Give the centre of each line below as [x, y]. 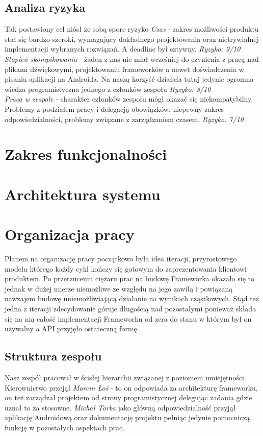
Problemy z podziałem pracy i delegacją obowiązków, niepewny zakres [114, 108]
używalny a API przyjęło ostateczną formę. [72, 329]
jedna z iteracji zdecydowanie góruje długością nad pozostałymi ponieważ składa [130, 308]
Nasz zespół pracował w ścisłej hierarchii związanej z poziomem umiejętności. [125, 377]
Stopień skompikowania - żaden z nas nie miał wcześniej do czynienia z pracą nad [132, 58]
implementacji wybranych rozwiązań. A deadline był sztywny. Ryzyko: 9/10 [123, 49]
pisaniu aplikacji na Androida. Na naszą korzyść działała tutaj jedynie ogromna [129, 79]
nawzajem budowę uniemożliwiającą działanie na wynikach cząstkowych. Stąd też [132, 298]
